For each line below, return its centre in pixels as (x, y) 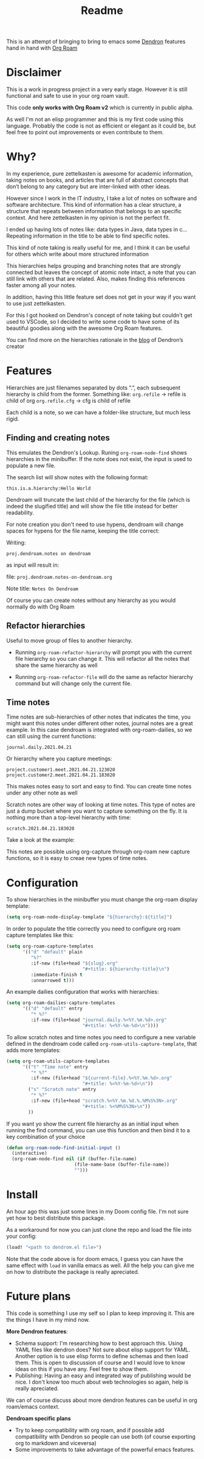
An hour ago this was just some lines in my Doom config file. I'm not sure (97, 1211)
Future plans (39, 1296)
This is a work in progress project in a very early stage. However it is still (97, 89)
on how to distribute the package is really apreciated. (73, 1272)
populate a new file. (31, 465)
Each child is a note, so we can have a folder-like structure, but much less (99, 412)
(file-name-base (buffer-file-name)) (122, 1165)
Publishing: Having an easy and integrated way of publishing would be (103, 1375)
